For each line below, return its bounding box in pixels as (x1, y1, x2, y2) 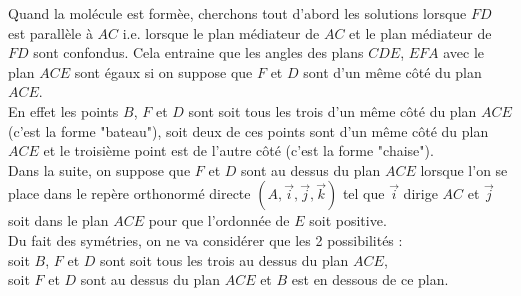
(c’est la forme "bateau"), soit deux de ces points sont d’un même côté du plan (8, 120, 489, 141)
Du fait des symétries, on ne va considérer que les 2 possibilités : (8, 229, 403, 250)
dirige (403, 183, 438, 204)
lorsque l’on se (420, 159, 508, 180)
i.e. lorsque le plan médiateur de (122, 22, 320, 43)
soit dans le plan (8, 210, 109, 231)
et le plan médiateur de (349, 22, 492, 43)
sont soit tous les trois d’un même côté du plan (188, 100, 477, 121)
